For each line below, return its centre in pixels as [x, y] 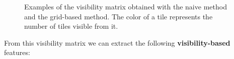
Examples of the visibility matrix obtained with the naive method [126, 6]
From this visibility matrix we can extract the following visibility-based [117, 42]
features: [17, 52]
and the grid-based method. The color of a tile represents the [119, 16]
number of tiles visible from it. [71, 26]
